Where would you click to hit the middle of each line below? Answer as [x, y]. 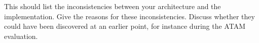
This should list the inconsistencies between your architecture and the [113, 6]
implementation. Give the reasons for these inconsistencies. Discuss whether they [129, 16]
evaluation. [21, 36]
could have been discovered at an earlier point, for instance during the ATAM [125, 26]
